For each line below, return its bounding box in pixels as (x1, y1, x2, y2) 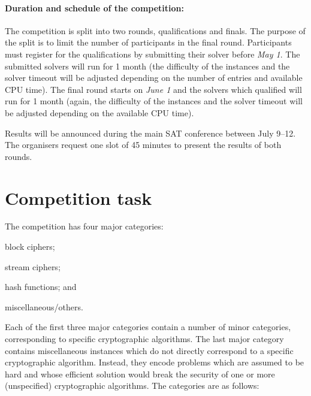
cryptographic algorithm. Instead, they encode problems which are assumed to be (5, 356, 304, 368)
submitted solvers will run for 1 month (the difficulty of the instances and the (5, 59, 290, 72)
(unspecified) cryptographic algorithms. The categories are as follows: (5, 379, 259, 392)
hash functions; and (5, 280, 77, 293)
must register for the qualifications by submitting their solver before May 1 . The (5, 47, 300, 60)
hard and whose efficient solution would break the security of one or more (5, 367, 275, 380)
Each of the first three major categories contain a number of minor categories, (5, 321, 291, 333)
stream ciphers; (5, 260, 61, 273)
